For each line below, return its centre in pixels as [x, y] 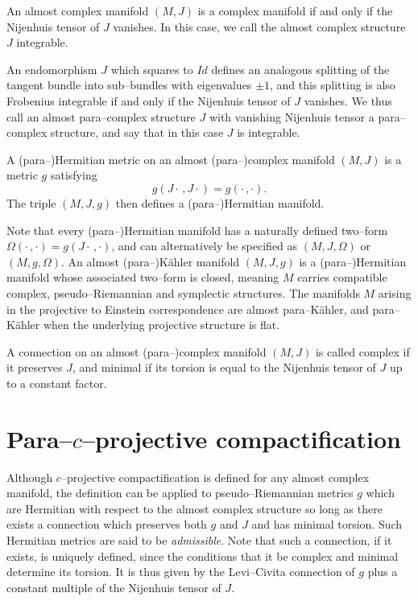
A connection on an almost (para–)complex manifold [137, 351]
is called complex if [362, 351]
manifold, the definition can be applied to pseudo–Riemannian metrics [180, 493]
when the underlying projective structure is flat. [161, 325]
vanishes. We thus [348, 100]
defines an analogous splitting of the [300, 69]
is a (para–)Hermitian [353, 261]
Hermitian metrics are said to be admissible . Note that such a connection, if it [199, 539]
